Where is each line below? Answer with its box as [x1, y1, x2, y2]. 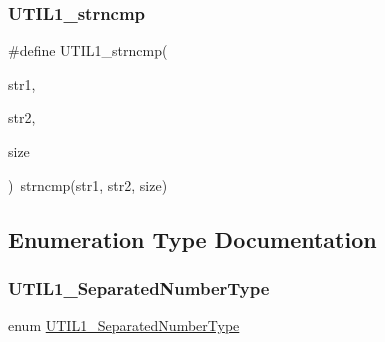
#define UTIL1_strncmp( [8, 40, 168, 61]
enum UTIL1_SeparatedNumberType [8, 315, 240, 336]
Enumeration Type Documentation [8, 223, 377, 254]
